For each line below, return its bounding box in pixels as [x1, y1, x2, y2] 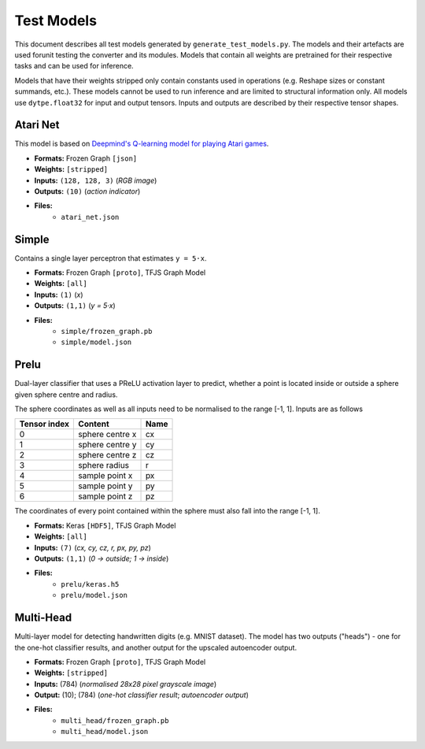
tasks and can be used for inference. [14, 61, 134, 71]
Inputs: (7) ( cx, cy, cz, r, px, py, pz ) [34, 543, 151, 552]
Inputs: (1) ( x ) [34, 290, 83, 299]
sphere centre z [78, 450, 137, 461]
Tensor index [19, 418, 70, 429]
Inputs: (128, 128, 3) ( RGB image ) [34, 176, 157, 185]
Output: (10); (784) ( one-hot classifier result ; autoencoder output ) [34, 690, 249, 700]
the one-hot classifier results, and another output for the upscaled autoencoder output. [14, 643, 297, 652]
